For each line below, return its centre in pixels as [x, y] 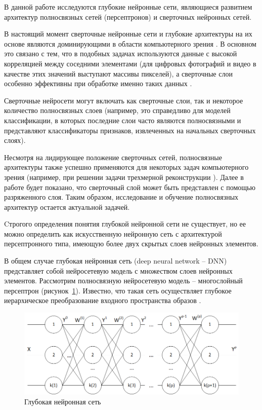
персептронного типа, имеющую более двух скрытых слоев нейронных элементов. [131, 244]
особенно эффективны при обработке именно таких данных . [98, 83]
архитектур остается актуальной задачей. [67, 207]
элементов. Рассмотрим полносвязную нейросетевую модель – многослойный [123, 281]
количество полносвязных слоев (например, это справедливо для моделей [117, 110]
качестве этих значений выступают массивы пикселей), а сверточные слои [118, 73]
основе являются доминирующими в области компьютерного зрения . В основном [130, 43]
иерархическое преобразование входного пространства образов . [103, 300]
